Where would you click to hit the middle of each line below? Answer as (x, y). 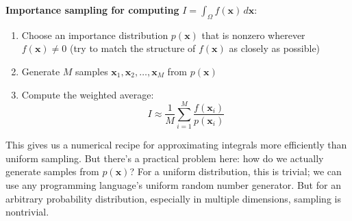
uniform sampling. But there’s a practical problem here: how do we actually (165, 158)
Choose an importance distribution (95, 35)
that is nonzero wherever (253, 35)
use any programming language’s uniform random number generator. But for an (173, 185)
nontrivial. (27, 212)
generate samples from (52, 171)
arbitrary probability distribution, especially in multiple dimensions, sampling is (173, 198)
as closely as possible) (275, 48)
